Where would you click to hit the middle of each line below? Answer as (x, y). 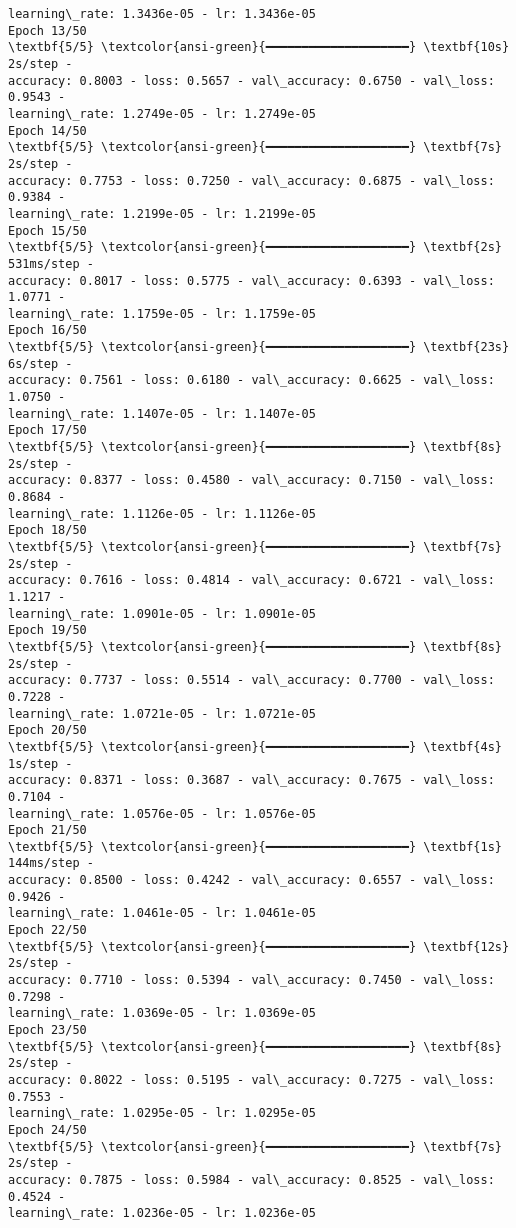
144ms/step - (51, 863)
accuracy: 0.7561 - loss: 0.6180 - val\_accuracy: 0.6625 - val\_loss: (251, 380)
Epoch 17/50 (47, 430)
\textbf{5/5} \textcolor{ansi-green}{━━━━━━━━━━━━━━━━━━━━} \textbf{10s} (259, 47)
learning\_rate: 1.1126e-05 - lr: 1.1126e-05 (162, 513)
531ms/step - (51, 263)
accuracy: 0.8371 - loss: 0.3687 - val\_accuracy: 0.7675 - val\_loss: (251, 780)
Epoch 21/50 (47, 830)
